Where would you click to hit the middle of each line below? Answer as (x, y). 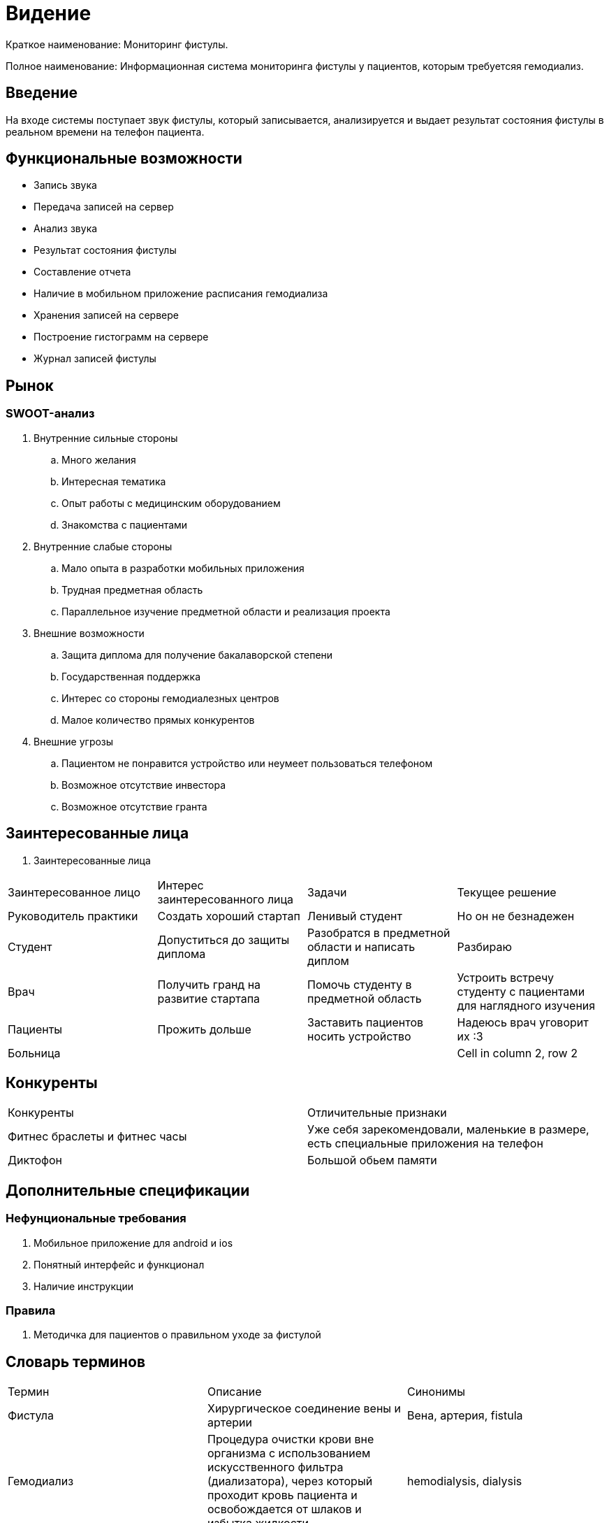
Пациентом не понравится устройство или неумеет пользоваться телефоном (247, 763)
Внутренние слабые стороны (103, 546)
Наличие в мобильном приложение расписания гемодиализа (181, 294)
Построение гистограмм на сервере (121, 337)
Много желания (99, 459)
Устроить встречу (506, 977)
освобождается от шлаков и (284, 1509)
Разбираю (484, 946)
